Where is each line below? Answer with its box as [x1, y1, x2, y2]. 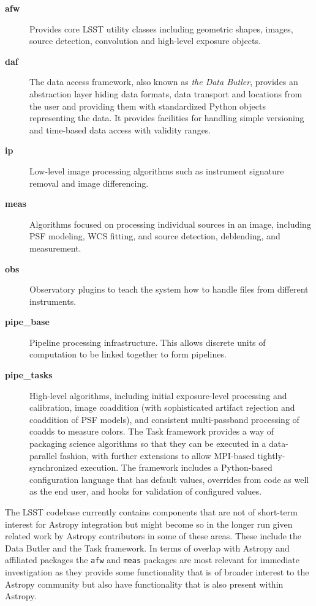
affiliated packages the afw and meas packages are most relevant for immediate [5, 553, 299, 566]
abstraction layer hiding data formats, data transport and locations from [29, 87, 303, 100]
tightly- [257, 449, 285, 462]
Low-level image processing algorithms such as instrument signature [29, 164, 284, 177]
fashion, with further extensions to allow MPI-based [59, 449, 255, 462]
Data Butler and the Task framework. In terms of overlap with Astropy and [5, 541, 290, 554]
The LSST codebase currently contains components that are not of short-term [5, 506, 298, 518]
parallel [29, 449, 58, 462]
